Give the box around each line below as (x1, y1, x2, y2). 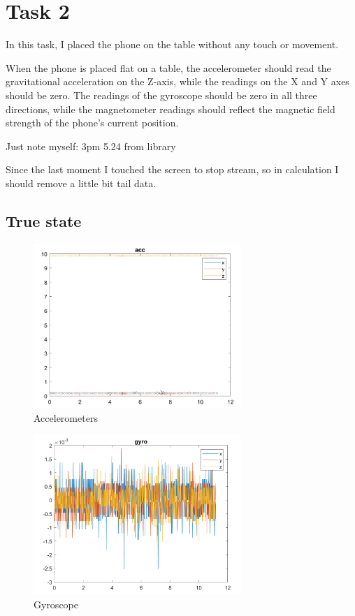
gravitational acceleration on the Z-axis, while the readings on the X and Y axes (6, 74, 349, 89)
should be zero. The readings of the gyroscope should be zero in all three (6, 87, 317, 102)
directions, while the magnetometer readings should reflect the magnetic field (6, 101, 335, 116)
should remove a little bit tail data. (6, 175, 157, 190)
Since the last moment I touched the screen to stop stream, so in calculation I (6, 162, 339, 177)
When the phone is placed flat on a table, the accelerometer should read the (6, 60, 331, 75)
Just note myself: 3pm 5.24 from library (6, 138, 176, 153)
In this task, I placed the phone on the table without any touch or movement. (6, 37, 339, 52)
